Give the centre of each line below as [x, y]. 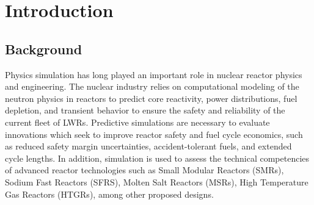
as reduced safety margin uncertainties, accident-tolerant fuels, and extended [148, 146]
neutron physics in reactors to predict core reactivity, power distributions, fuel [151, 98]
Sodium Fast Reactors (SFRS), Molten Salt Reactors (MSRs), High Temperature [157, 182]
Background [44, 49]
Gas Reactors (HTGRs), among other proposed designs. [109, 194]
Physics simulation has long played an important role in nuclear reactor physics [154, 74]
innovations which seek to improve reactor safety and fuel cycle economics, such [154, 134]
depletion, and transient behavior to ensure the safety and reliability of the [145, 110]
